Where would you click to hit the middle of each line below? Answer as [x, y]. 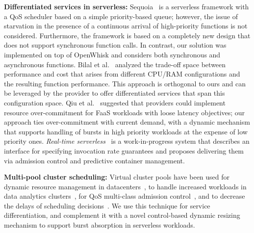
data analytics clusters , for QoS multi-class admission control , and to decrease [125, 196]
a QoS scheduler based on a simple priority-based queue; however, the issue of [121, 16]
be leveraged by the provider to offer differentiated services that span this [114, 93]
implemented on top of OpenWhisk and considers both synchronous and [112, 54]
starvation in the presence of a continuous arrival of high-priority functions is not [126, 26]
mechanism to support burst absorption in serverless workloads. [100, 225]
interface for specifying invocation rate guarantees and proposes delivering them [124, 150]
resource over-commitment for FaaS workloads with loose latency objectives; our [125, 112]
